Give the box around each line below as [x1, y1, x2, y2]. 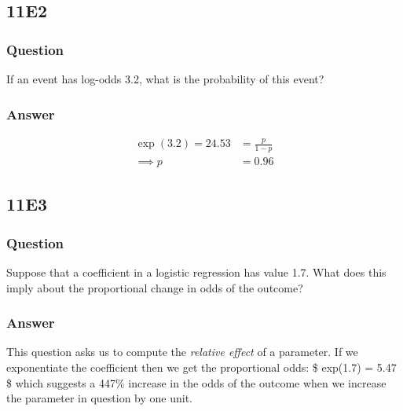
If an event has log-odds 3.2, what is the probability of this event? [6, 71, 324, 86]
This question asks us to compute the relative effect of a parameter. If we [6, 343, 358, 360]
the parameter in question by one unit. [6, 390, 193, 406]
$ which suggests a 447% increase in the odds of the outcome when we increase [6, 374, 387, 391]
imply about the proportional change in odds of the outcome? [6, 279, 303, 295]
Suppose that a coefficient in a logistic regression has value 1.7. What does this [6, 264, 387, 281]
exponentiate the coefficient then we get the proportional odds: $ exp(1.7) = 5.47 [6, 359, 397, 376]
